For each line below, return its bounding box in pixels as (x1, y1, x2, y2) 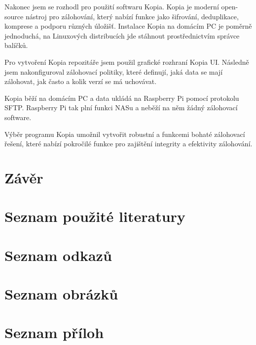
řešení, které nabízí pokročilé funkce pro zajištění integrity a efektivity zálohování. (4, 138, 253, 149)
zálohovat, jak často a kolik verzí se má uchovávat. (4, 76, 157, 86)
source (4, 11, 24, 21)
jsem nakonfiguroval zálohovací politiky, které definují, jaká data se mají (4, 66, 223, 77)
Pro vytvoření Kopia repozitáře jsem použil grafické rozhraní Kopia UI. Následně (4, 56, 249, 67)
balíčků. (4, 40, 28, 50)
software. (4, 112, 32, 122)
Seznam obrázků (4, 284, 118, 304)
